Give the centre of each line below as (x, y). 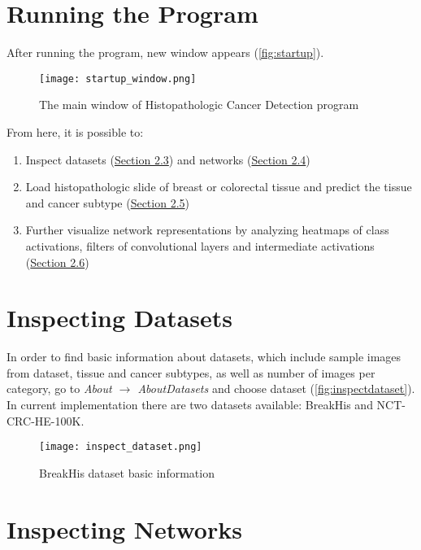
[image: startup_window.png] (118, 79)
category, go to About (59, 388)
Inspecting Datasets (120, 318)
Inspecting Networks (124, 528)
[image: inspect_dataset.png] (121, 447)
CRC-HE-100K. (46, 420)
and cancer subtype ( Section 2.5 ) (107, 202)
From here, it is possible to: (75, 131)
